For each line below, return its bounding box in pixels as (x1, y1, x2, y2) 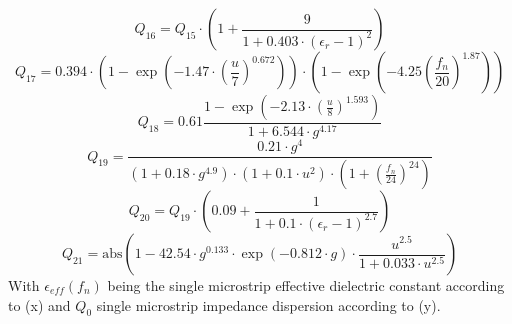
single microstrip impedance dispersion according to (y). (96, 294, 441, 315)
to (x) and (8, 294, 71, 315)
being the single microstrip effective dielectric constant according (107, 275, 505, 296)
